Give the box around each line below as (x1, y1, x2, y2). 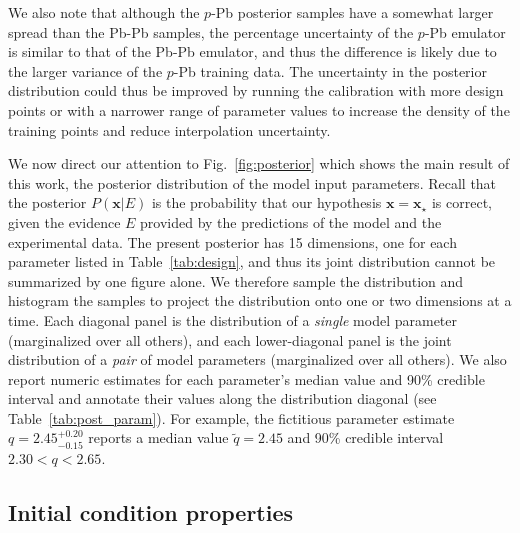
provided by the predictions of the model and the (140, 211, 442, 232)
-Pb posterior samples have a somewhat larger (211, 2, 494, 22)
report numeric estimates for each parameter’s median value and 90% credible (8, 368, 485, 389)
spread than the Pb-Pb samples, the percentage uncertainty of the (8, 21, 414, 42)
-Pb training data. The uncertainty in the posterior (173, 60, 487, 81)
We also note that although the (8, 2, 200, 22)
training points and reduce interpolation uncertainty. (8, 119, 331, 140)
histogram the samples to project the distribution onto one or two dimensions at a (8, 290, 512, 311)
